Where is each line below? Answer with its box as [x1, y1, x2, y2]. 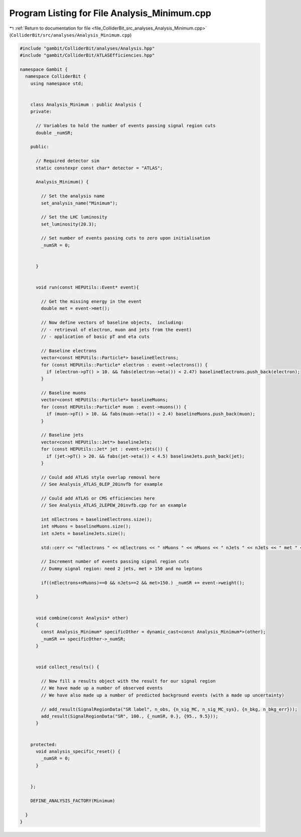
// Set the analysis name [41, 193, 105, 199]
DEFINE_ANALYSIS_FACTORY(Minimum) [30, 798, 115, 803]
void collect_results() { [36, 664, 100, 670]
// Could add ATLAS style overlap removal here [41, 474, 161, 480]
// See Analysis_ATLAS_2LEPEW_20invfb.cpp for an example [41, 502, 187, 508]
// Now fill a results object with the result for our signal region [41, 678, 216, 684]
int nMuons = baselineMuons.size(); [41, 524, 131, 530]
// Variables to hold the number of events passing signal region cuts [36, 123, 216, 129]
